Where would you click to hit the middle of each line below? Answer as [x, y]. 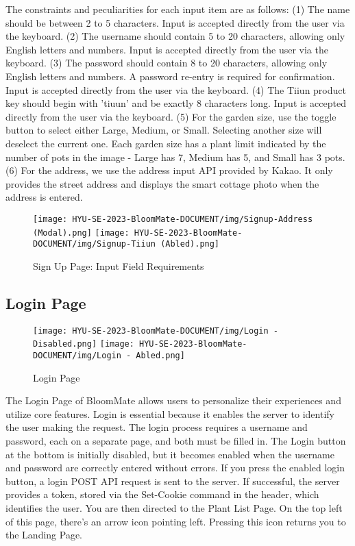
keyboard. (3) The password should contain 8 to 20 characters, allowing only [167, 63]
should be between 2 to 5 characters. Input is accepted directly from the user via [175, 22]
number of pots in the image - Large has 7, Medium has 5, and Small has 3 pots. [175, 157]
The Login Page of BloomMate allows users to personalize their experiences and [173, 400]
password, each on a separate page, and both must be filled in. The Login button [176, 441]
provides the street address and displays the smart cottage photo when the [162, 183]
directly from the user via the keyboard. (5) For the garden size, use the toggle [171, 116]
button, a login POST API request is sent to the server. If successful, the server [173, 481]
